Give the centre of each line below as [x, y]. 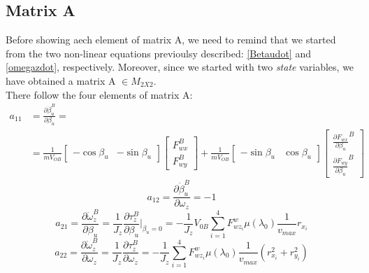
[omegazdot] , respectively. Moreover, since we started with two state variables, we [180, 67]
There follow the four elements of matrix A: [99, 94]
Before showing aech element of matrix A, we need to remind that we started [171, 40]
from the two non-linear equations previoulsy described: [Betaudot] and [158, 53]
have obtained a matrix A [61, 80]
